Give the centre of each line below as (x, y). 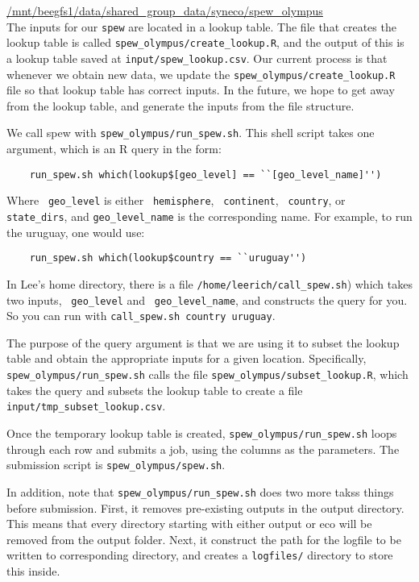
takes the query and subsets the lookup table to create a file (155, 390)
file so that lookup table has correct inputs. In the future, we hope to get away (201, 90)
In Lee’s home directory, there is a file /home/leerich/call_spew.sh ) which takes (209, 283)
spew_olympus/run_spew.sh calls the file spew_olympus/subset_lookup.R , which (207, 374)
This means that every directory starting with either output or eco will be (189, 524)
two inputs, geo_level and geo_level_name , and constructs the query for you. (207, 299)
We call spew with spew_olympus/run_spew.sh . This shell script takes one (191, 133)
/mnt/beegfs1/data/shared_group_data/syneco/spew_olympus (165, 10)
